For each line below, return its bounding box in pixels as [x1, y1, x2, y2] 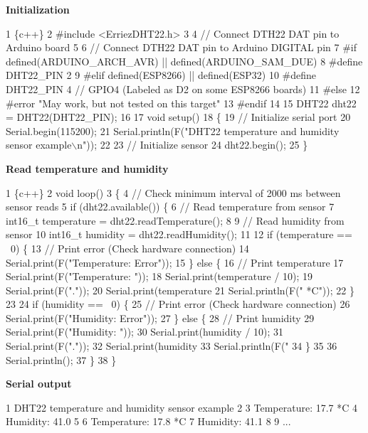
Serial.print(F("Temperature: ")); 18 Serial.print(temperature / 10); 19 [6, 269, 313, 284]
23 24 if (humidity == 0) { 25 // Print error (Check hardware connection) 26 [6, 296, 350, 311]
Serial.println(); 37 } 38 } [6, 352, 117, 367]
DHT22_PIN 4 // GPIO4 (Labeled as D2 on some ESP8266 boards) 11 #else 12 [6, 81, 360, 96]
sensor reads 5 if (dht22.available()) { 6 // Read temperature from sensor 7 [6, 199, 335, 214]
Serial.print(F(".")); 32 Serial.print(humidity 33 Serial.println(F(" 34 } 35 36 [6, 338, 337, 353]
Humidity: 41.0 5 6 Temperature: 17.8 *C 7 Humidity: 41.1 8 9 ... [6, 414, 291, 429]
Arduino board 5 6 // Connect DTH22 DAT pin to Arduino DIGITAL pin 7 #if [6, 40, 357, 55]
